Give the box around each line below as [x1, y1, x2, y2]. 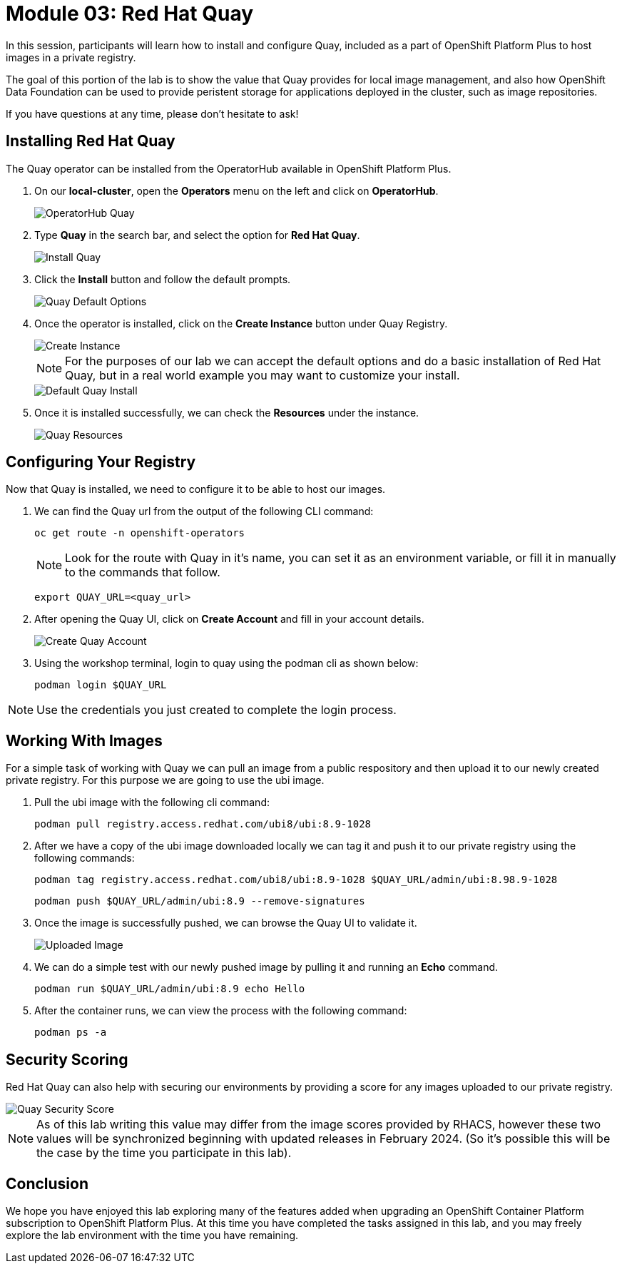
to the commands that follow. [65, 565, 220, 580]
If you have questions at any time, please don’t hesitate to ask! [6, 107, 299, 120]
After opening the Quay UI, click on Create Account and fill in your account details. [34, 613, 424, 626]
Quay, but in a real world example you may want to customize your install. [65, 367, 460, 382]
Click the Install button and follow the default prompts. [34, 272, 291, 285]
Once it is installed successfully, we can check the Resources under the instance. [34, 406, 419, 419]
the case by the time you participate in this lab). [36, 1146, 292, 1161]
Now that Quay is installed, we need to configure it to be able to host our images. [6, 483, 386, 496]
